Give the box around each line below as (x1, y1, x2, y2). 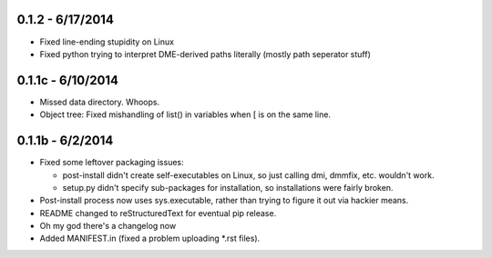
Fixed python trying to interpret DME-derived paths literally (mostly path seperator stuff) (39, 48, 371, 59)
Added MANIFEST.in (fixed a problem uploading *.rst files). (39, 233, 261, 244)
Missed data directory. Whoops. (39, 96, 159, 107)
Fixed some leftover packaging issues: (39, 157, 184, 168)
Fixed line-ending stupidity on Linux (39, 36, 175, 47)
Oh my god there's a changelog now (39, 221, 177, 232)
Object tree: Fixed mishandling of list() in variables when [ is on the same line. (39, 109, 332, 120)
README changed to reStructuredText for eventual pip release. (39, 207, 277, 218)
